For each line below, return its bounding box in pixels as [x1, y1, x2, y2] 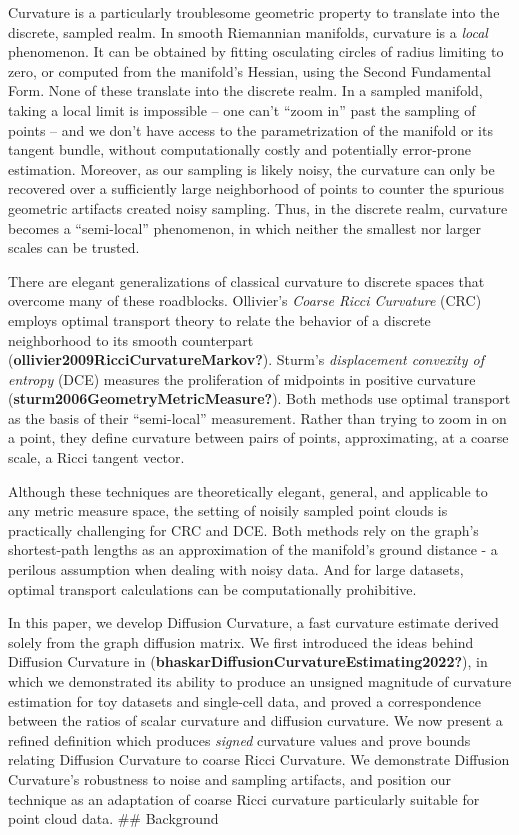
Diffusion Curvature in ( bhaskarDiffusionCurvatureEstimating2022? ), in [8, 651, 488, 672]
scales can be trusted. [8, 237, 140, 258]
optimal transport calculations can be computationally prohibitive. [8, 578, 417, 599]
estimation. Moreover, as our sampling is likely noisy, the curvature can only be [8, 158, 495, 179]
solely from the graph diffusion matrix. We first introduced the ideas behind [8, 631, 474, 652]
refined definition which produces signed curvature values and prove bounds [8, 729, 471, 750]
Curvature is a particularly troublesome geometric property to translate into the [8, 2, 500, 22]
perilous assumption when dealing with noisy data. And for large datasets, [8, 559, 464, 580]
